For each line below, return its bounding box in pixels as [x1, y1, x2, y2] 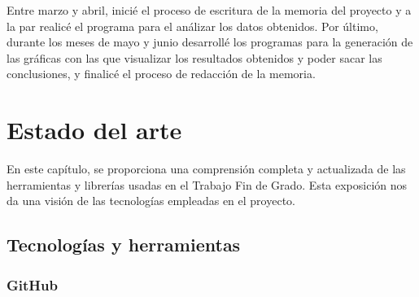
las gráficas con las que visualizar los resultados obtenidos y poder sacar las [7, 49, 382, 66]
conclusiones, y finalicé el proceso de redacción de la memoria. [7, 65, 316, 82]
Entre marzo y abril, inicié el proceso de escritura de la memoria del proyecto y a [7, 2, 412, 18]
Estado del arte [7, 113, 182, 146]
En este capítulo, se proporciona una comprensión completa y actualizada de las [7, 160, 406, 177]
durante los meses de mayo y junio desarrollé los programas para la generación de [7, 33, 413, 50]
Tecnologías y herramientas [7, 232, 241, 257]
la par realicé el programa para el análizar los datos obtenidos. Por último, [7, 17, 378, 34]
